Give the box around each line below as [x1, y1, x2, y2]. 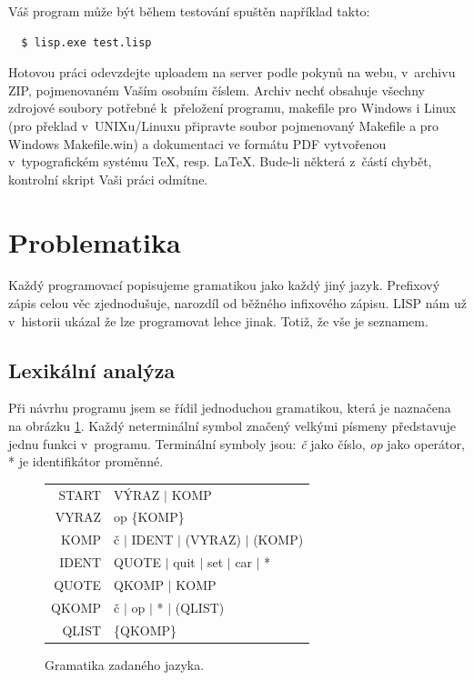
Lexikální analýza [8, 355, 176, 384]
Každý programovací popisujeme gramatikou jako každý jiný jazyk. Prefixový [8, 275, 440, 295]
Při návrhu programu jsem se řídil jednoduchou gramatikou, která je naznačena [8, 398, 451, 417]
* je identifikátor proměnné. [8, 452, 164, 471]
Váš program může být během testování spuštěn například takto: [8, 2, 370, 20]
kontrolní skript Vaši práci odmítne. [8, 169, 208, 188]
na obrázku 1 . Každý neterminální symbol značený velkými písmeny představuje [8, 416, 456, 435]
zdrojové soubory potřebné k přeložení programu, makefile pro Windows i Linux [8, 98, 457, 117]
